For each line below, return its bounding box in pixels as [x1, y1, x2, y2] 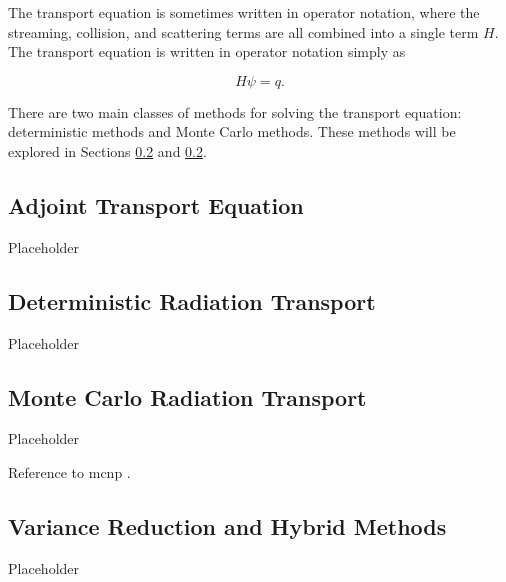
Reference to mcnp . [8, 461, 131, 482]
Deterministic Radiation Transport [8, 285, 376, 316]
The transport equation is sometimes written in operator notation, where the [8, 2, 480, 22]
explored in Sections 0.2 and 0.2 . [8, 140, 207, 161]
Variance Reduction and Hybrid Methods [8, 510, 447, 541]
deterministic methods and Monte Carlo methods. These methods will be [8, 121, 456, 142]
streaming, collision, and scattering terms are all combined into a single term [8, 21, 479, 42]
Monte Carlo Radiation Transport [8, 381, 367, 412]
